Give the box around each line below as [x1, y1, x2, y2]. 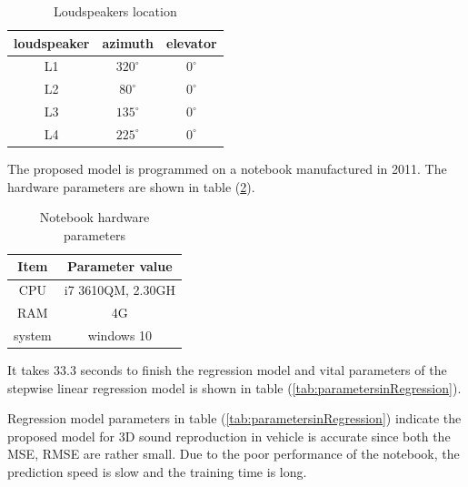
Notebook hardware [39, 208, 150, 227]
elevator [166, 33, 217, 52]
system [14, 325, 52, 344]
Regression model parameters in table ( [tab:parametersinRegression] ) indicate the [7, 409, 462, 428]
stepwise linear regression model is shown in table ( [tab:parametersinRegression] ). [7, 378, 462, 397]
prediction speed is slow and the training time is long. [7, 462, 307, 482]
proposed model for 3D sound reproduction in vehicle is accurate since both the [7, 426, 451, 445]
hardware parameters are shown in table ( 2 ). [7, 177, 255, 196]
